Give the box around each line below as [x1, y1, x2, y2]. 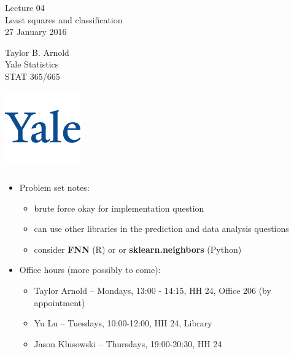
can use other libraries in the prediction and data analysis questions [34, 222, 289, 235]
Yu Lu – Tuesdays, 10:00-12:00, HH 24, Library [34, 317, 212, 329]
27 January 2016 [5, 25, 67, 38]
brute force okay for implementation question [34, 201, 204, 214]
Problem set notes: [19, 181, 90, 193]
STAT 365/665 [5, 69, 60, 82]
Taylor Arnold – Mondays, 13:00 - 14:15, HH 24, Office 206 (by [34, 283, 271, 296]
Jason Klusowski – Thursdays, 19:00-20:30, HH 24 [34, 337, 222, 350]
